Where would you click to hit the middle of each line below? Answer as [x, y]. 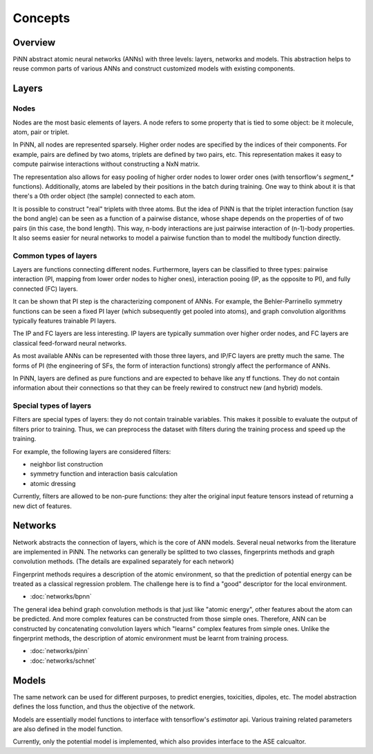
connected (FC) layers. [46, 289]
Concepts [41, 18]
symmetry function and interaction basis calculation [104, 474]
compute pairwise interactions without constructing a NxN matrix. [106, 164]
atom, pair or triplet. [41, 132]
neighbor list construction [67, 464]
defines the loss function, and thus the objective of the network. [104, 707]
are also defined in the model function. [68, 728]
